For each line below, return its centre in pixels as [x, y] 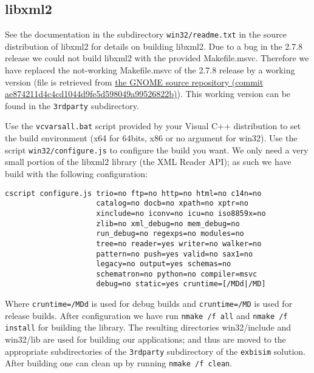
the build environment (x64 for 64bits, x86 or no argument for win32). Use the [151, 138]
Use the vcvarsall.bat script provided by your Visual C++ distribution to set [153, 126]
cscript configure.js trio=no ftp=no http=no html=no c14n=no [133, 193]
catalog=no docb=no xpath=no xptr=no [172, 203]
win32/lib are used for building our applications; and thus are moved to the [145, 339]
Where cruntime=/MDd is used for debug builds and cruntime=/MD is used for [149, 304]
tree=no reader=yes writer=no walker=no [179, 244]
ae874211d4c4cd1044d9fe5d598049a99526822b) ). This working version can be [148, 94]
